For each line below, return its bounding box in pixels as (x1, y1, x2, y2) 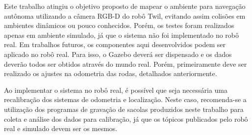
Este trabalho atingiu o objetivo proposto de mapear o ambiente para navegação (4, 1, 246, 11)
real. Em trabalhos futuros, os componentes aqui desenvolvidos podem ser (4, 39, 226, 50)
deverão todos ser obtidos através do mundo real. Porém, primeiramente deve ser (4, 58, 247, 69)
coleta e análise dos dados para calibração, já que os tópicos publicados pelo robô (4, 113, 248, 124)
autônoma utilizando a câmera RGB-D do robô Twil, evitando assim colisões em (4, 10, 246, 21)
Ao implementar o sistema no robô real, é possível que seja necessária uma (4, 84, 228, 95)
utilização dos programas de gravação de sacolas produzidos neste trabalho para (4, 104, 244, 114)
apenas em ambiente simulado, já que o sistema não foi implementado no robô (4, 29, 239, 40)
